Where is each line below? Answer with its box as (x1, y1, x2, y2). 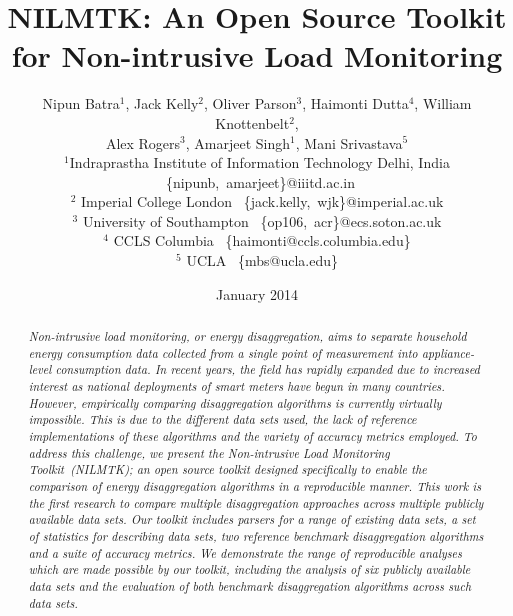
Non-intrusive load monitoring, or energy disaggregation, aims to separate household (28, 328, 467, 345)
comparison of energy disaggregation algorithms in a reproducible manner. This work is (28, 477, 482, 494)
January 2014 (216, 283, 298, 304)
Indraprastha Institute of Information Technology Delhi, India (69, 152, 450, 173)
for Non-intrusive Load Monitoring (11, 35, 503, 76)
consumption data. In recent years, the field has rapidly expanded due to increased (55, 361, 480, 378)
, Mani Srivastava (295, 132, 403, 153)
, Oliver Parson (204, 93, 297, 114)
